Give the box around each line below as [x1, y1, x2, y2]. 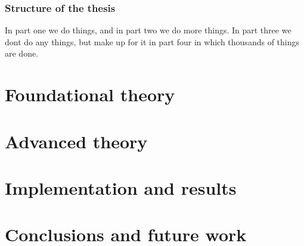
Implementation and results [5, 175, 237, 200]
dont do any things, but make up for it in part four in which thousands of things [5, 35, 300, 48]
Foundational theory [5, 82, 175, 107]
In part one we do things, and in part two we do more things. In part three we [5, 24, 291, 36]
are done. [5, 47, 39, 60]
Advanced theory [5, 129, 148, 153]
